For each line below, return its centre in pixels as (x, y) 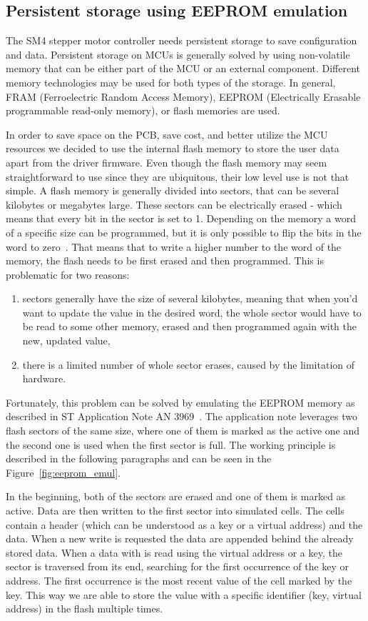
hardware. (44, 378)
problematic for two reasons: (68, 274)
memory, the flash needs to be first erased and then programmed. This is (165, 260)
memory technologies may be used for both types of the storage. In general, (171, 82)
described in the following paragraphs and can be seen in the (139, 458)
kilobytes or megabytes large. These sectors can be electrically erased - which (174, 204)
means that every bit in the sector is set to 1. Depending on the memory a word (181, 218)
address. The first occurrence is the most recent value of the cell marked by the (179, 580)
